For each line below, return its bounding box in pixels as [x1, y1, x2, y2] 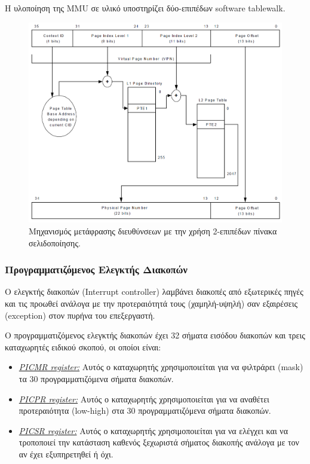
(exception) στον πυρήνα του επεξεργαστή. [5, 309, 155, 321]
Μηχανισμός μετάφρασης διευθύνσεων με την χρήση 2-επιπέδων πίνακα [29, 225, 277, 237]
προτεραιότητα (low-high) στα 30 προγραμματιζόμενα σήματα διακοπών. [19, 404, 271, 417]
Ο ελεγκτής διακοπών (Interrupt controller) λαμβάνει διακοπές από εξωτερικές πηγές [5, 285, 303, 298]
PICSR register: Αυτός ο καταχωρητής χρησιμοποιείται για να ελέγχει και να [19, 424, 288, 436]
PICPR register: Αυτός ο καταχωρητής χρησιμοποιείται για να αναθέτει [19, 392, 269, 405]
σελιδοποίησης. [29, 236, 81, 249]
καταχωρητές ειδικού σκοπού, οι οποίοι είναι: [5, 340, 161, 353]
